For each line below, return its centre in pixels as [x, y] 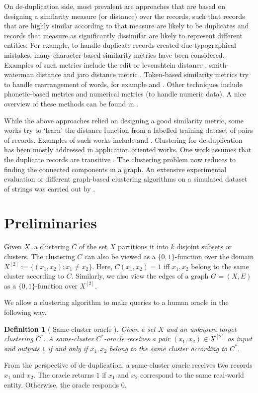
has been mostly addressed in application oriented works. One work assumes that [128, 149]
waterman [19, 74]
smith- [219, 64]
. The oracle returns [64, 374]
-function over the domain [214, 256]
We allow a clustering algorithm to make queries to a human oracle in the [116, 302]
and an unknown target [201, 329]
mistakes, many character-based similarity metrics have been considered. [114, 54]
